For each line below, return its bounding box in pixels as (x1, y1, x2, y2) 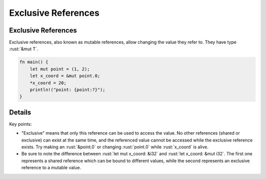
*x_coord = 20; (30, 80, 66, 86)
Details (9, 108, 32, 116)
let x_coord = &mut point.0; (30, 73, 100, 79)
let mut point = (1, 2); (30, 66, 90, 72)
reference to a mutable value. (21, 165, 81, 171)
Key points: (9, 121, 32, 127)
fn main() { (19, 59, 49, 65)
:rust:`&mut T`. (9, 46, 38, 52)
